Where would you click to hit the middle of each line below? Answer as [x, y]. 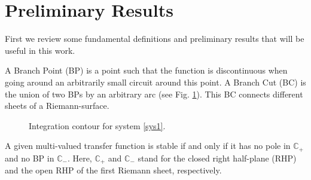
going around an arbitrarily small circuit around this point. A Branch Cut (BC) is [155, 82]
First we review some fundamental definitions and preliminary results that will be [155, 39]
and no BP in [30, 158]
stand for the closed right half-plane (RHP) [217, 158]
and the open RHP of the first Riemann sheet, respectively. [113, 170]
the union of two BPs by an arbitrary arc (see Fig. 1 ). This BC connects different [154, 94]
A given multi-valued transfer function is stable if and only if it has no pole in [148, 146]
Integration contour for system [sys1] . [97, 125]
